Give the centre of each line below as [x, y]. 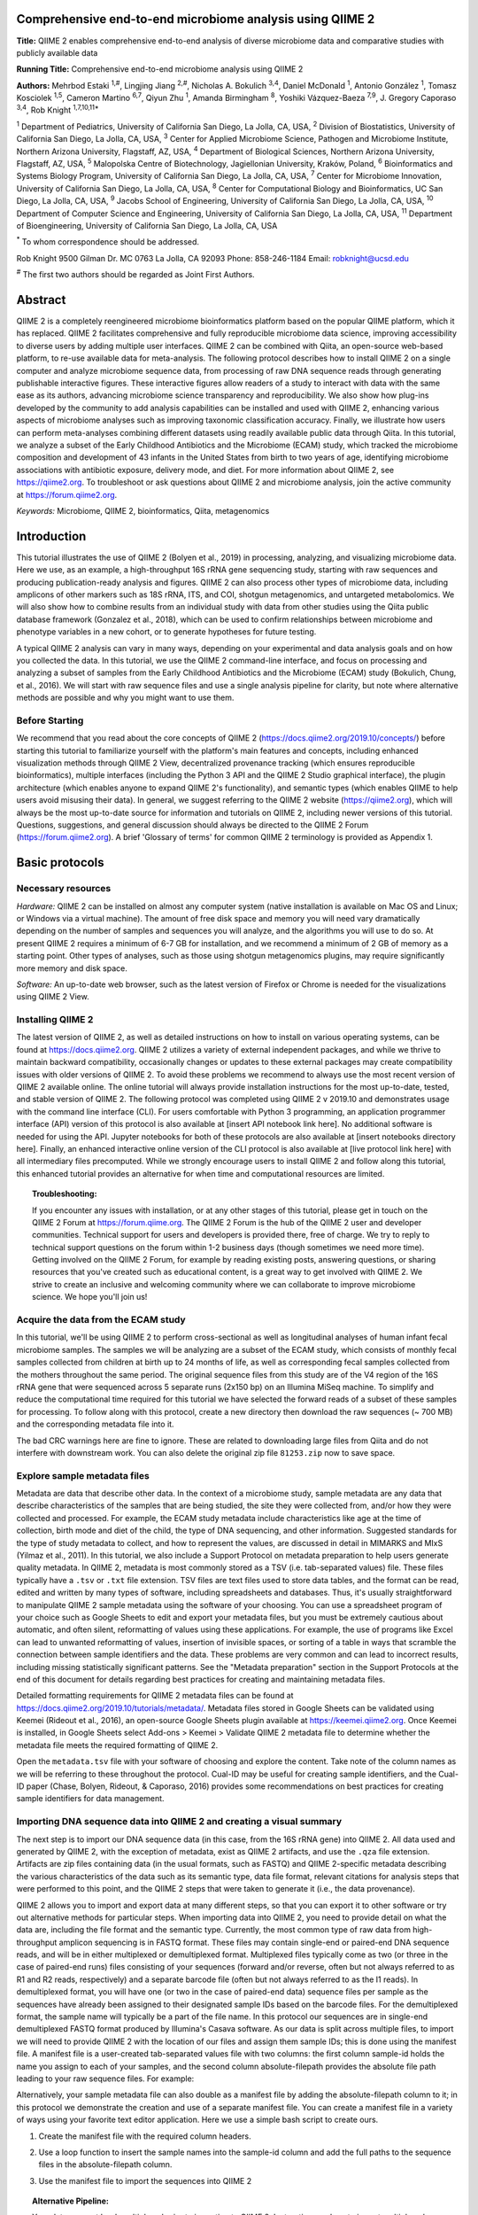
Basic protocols [61, 863]
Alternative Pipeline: [71, 2201]
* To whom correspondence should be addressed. [108, 241]
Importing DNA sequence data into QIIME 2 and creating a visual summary [179, 1822]
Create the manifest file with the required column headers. [145, 2136]
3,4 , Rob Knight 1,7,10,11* [58, 109]
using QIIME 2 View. [53, 997]
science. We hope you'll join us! [90, 1297]
